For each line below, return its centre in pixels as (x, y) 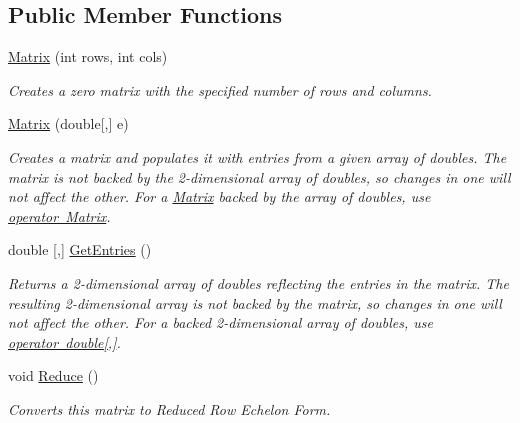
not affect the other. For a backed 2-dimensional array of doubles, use (220, 322)
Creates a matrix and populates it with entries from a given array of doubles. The (257, 156)
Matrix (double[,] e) (68, 123)
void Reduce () (53, 375)
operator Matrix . (59, 215)
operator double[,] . (64, 341)
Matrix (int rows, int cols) (88, 56)
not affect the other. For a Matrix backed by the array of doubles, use (219, 196)
